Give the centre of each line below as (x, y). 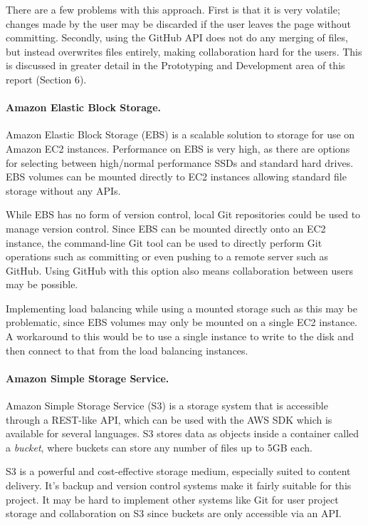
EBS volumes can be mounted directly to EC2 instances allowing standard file (176, 177)
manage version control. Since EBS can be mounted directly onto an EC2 (166, 228)
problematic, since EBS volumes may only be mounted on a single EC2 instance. (182, 322)
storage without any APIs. (63, 190)
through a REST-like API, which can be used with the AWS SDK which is (169, 419)
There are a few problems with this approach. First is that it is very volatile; (173, 9)
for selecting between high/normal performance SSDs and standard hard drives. (180, 162)
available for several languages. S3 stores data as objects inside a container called (183, 433)
